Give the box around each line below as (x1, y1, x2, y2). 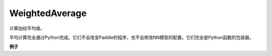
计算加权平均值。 (9, 25, 45, 31)
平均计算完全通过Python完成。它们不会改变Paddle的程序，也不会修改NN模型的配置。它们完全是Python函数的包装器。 (9, 34, 254, 40)
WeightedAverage (9, 8, 87, 19)
